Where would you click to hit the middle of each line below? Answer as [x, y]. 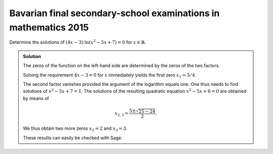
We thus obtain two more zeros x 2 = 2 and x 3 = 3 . [75, 129]
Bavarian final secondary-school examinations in [115, 13]
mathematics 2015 [49, 27]
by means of [36, 98]
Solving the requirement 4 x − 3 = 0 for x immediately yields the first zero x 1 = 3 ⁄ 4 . [110, 75]
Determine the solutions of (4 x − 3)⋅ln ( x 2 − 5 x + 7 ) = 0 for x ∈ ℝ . [78, 42]
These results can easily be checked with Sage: [73, 138]
